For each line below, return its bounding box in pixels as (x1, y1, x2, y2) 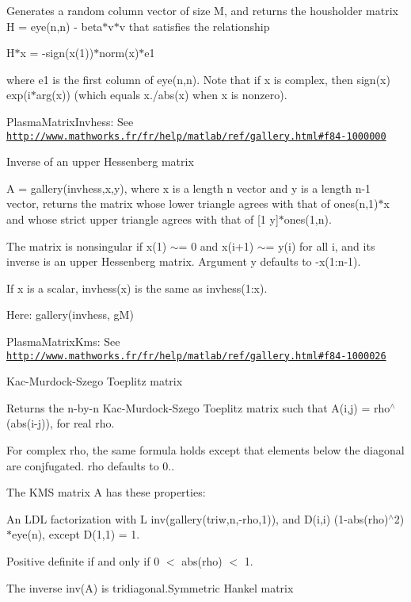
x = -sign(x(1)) (20, 44, 94, 61)
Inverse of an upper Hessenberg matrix (6, 153, 194, 170)
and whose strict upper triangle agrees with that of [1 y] (6, 211, 279, 227)
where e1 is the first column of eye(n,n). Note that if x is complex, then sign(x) (6, 71, 390, 87)
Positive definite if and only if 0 (6, 552, 160, 569)
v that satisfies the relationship (119, 17, 270, 34)
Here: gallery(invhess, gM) (6, 306, 134, 323)
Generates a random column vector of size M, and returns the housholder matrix (6, 2, 398, 18)
